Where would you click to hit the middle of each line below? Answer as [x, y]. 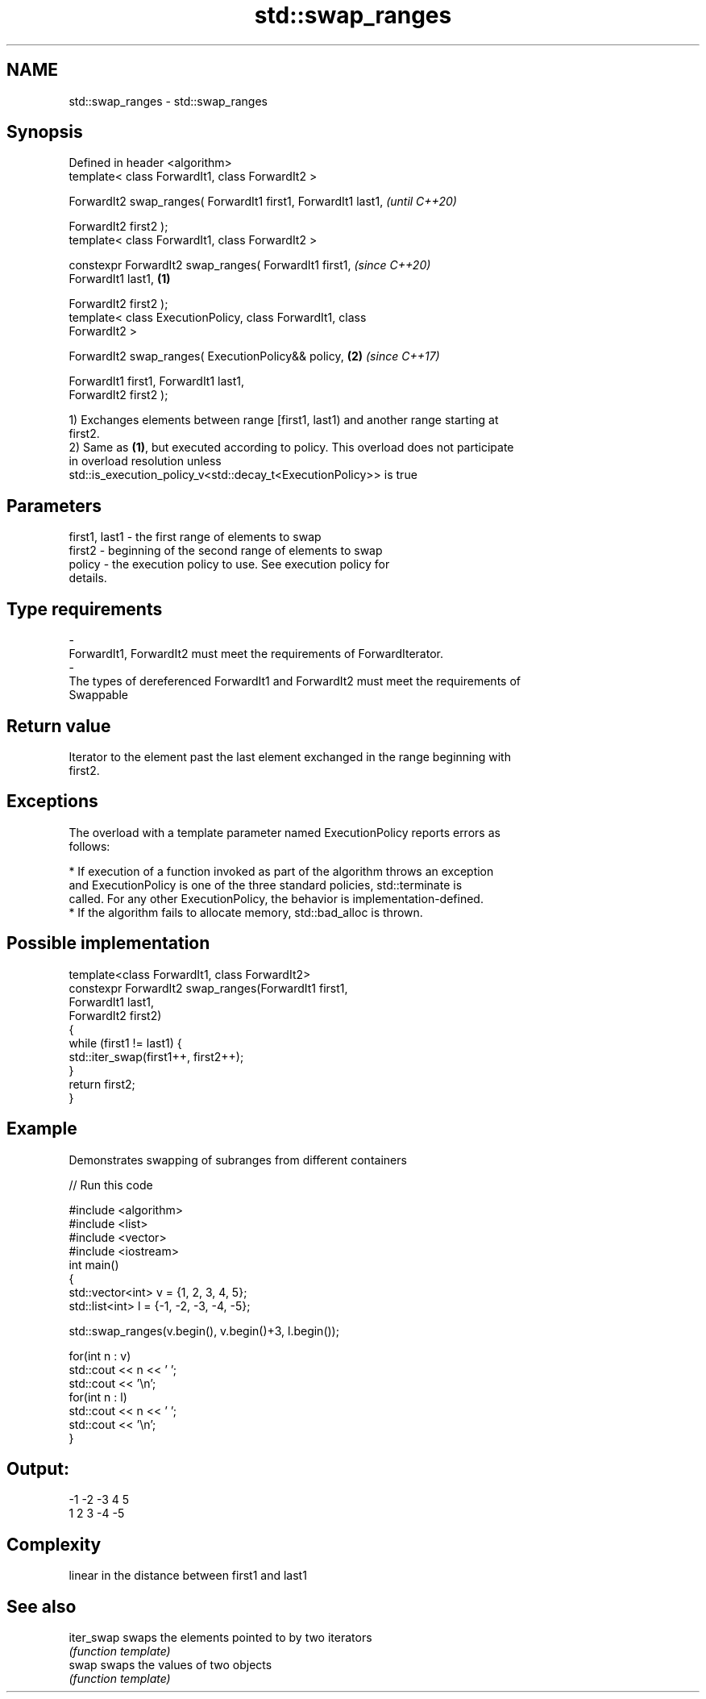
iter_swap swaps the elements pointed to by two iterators [220, 1638]
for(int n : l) [98, 1397]
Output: [38, 1468]
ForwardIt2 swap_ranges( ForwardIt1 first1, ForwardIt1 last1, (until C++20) [263, 202]
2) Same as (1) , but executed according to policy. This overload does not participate [291, 448]
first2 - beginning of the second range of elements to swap [226, 551]
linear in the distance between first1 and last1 [188, 1576]
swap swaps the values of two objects [170, 1665]
